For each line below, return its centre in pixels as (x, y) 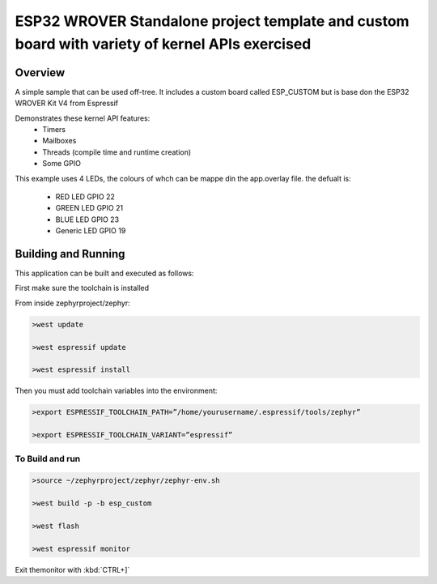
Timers (54, 130)
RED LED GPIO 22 (85, 196)
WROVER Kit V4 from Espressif (67, 103)
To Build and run (48, 458)
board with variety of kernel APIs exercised (163, 44)
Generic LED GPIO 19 (91, 231)
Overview (40, 72)
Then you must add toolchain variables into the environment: (116, 391)
